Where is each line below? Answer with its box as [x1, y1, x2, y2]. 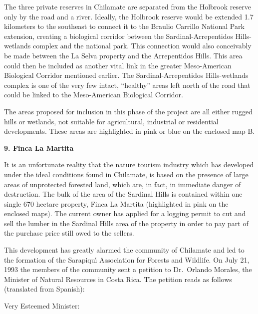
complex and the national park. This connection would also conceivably [33, 40, 252, 51]
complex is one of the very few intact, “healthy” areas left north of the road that [4, 79, 251, 90]
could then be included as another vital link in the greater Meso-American [4, 60, 232, 70]
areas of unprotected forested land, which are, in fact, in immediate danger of [4, 179, 241, 189]
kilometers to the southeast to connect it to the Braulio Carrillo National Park [4, 21, 245, 31]
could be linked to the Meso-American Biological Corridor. [4, 89, 183, 100]
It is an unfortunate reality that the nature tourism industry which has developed [4, 159, 254, 170]
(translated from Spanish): [4, 284, 85, 294]
